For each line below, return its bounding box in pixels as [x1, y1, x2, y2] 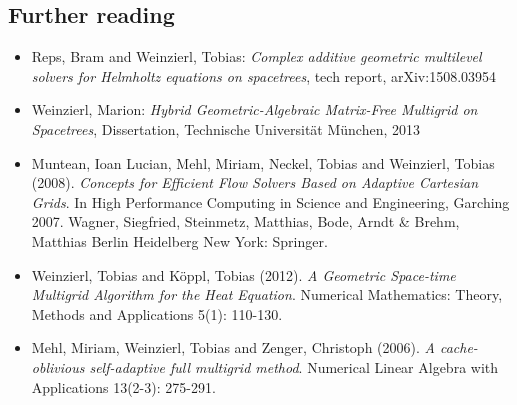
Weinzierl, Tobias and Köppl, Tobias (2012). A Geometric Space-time [31, 264, 456, 285]
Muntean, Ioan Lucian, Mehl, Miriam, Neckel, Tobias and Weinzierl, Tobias [31, 152, 495, 173]
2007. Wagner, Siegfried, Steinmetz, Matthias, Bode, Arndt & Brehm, [31, 211, 460, 232]
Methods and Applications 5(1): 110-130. [31, 303, 283, 324]
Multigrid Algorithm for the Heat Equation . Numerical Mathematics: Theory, [31, 284, 503, 305]
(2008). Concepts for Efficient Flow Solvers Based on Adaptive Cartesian [31, 172, 479, 193]
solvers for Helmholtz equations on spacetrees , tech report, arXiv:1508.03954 [31, 65, 497, 86]
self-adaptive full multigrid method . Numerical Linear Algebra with [89, 356, 499, 377]
